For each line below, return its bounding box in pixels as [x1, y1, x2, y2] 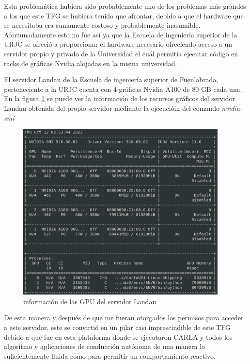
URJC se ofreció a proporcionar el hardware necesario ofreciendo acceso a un [4, 39, 233, 49]
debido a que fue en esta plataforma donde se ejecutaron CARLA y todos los [4, 331, 233, 342]
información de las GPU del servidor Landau [23, 296, 156, 306]
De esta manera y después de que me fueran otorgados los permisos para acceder [4, 312, 244, 323]
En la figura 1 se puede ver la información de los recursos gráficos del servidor [4, 93, 235, 104]
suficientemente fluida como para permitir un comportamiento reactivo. [4, 350, 216, 361]
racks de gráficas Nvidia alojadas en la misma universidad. [4, 58, 177, 68]
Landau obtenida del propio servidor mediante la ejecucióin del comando [4, 103, 219, 113]
